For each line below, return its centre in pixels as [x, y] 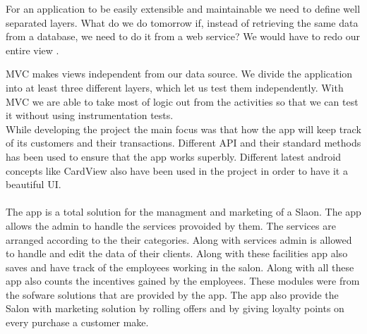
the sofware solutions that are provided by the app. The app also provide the [172, 294]
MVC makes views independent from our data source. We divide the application [179, 74]
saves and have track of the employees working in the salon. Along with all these [180, 267]
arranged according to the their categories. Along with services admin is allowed [179, 239]
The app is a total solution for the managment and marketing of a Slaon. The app [183, 212]
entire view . [32, 50]
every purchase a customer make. [77, 322]
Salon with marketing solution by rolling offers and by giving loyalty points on [175, 308]
